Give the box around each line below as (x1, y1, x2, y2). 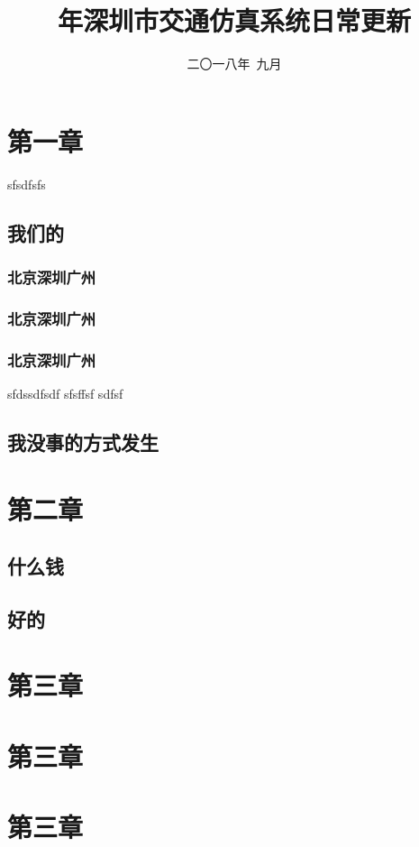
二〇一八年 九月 (187, 54, 282, 73)
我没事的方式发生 (7, 428, 159, 456)
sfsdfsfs (7, 174, 46, 193)
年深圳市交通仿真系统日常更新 (57, 2, 411, 39)
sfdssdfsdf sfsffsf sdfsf (7, 383, 123, 402)
